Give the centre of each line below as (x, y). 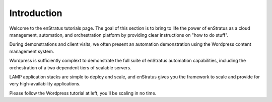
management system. (32, 51)
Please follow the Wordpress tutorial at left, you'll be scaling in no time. (83, 93)
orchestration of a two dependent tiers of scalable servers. (70, 67)
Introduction (36, 13)
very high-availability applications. (45, 84)
